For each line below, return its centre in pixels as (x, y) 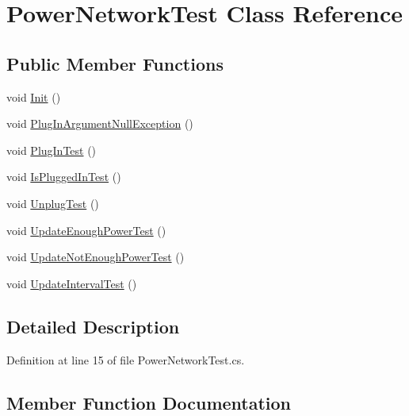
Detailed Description (93, 326)
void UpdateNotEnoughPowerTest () (96, 257)
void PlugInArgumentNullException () (100, 123)
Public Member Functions (115, 63)
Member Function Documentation (149, 402)
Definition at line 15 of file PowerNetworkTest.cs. (126, 359)
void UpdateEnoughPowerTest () (86, 230)
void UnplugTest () (53, 203)
